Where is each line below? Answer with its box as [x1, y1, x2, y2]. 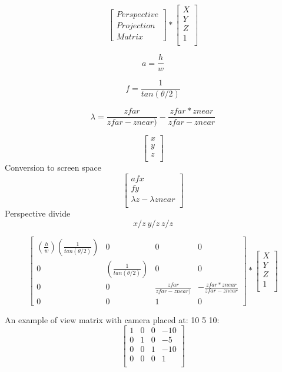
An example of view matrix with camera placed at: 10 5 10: [5, 313, 220, 325]
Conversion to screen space [5, 161, 101, 174]
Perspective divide [5, 207, 71, 220]
